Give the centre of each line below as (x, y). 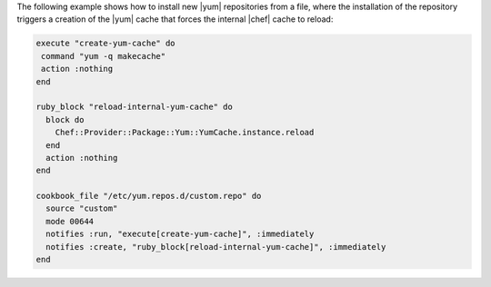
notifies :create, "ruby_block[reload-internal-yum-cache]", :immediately (216, 247)
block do (65, 119)
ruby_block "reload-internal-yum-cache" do (135, 107)
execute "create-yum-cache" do (106, 44)
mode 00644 (70, 221)
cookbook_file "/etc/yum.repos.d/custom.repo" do (149, 196)
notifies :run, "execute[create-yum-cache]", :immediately (180, 234)
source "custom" (82, 208)
